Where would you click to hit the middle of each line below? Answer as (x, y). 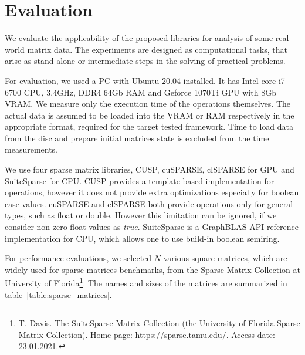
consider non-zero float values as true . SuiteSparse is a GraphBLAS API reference (152, 227)
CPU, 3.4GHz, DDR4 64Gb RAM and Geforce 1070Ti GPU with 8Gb (150, 92)
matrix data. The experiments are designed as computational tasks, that (157, 49)
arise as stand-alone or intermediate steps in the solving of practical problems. (145, 61)
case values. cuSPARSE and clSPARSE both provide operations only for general (149, 203)
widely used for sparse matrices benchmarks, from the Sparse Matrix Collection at (152, 269)
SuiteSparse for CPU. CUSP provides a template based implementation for (140, 180)
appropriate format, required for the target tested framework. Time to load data (149, 126)
